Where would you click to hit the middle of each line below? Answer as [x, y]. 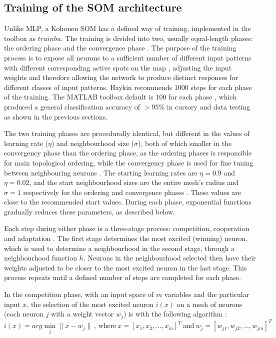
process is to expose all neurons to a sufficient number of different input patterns [128, 57]
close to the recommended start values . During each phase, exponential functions [128, 202]
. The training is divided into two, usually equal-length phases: [157, 38]
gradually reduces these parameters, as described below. [90, 211]
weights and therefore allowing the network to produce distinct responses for [121, 77]
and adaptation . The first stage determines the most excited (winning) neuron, [126, 238]
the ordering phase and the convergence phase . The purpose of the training [120, 48]
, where [105, 326]
